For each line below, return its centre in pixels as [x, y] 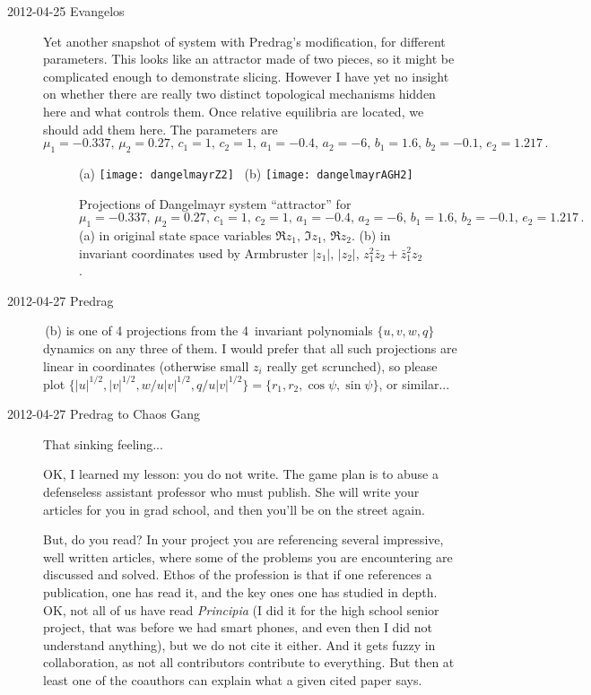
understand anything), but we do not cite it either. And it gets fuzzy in [239, 644]
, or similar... [414, 383]
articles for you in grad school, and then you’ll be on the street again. [234, 509]
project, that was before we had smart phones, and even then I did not [238, 627]
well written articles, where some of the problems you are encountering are [248, 556]
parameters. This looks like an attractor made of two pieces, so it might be [249, 59]
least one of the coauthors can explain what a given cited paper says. [233, 679]
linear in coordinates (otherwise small [146, 365]
